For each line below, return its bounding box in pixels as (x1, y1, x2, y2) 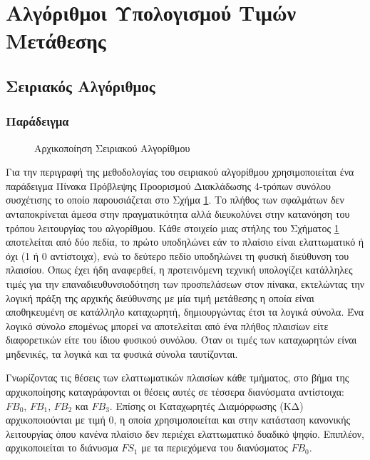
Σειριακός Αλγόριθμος (6, 74, 155, 96)
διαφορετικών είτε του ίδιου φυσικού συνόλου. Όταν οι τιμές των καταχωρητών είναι (6, 332, 357, 347)
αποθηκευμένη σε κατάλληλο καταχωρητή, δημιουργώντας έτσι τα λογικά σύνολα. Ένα (6, 304, 364, 319)
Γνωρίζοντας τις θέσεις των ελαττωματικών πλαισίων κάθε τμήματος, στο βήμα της (6, 370, 349, 385)
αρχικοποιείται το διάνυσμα (6, 440, 118, 455)
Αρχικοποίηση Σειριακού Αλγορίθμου (34, 140, 190, 155)
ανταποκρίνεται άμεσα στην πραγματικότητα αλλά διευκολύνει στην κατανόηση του (6, 206, 350, 221)
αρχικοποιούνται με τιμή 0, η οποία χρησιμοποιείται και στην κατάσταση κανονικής (6, 412, 351, 427)
